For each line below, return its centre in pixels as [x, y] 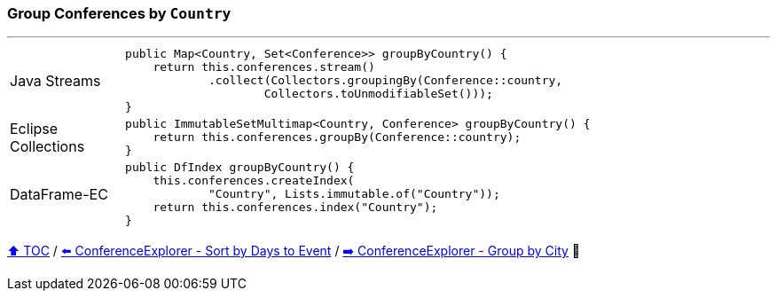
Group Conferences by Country [119, 13]
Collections [47, 146]
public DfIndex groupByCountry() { [240, 168]
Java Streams [55, 80]
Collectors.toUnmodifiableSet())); [378, 94]
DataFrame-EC [59, 194]
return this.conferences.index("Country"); [295, 208]
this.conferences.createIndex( [254, 181]
